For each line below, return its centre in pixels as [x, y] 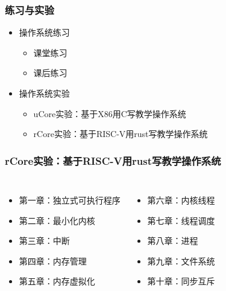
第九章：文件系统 [181, 261]
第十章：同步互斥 [181, 281]
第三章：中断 [44, 241]
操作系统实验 [44, 93]
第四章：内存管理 [53, 261]
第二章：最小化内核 [57, 220]
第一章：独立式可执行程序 [70, 200]
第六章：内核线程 [181, 200]
